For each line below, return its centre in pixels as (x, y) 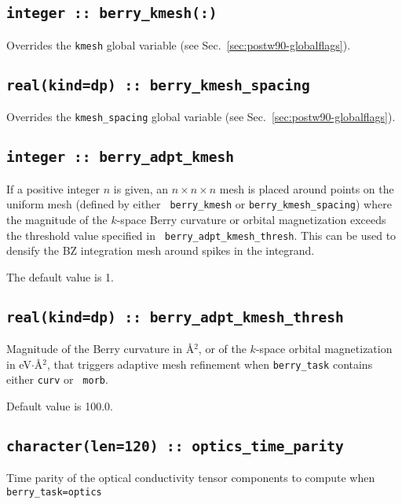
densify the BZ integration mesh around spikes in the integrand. (161, 250)
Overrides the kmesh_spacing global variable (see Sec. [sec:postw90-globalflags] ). (201, 117)
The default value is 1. (60, 276)
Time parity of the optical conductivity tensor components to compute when (191, 478)
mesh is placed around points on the (307, 188)
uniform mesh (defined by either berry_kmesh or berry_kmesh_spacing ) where (199, 204)
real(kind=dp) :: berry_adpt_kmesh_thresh (175, 317)
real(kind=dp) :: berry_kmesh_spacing (158, 85)
